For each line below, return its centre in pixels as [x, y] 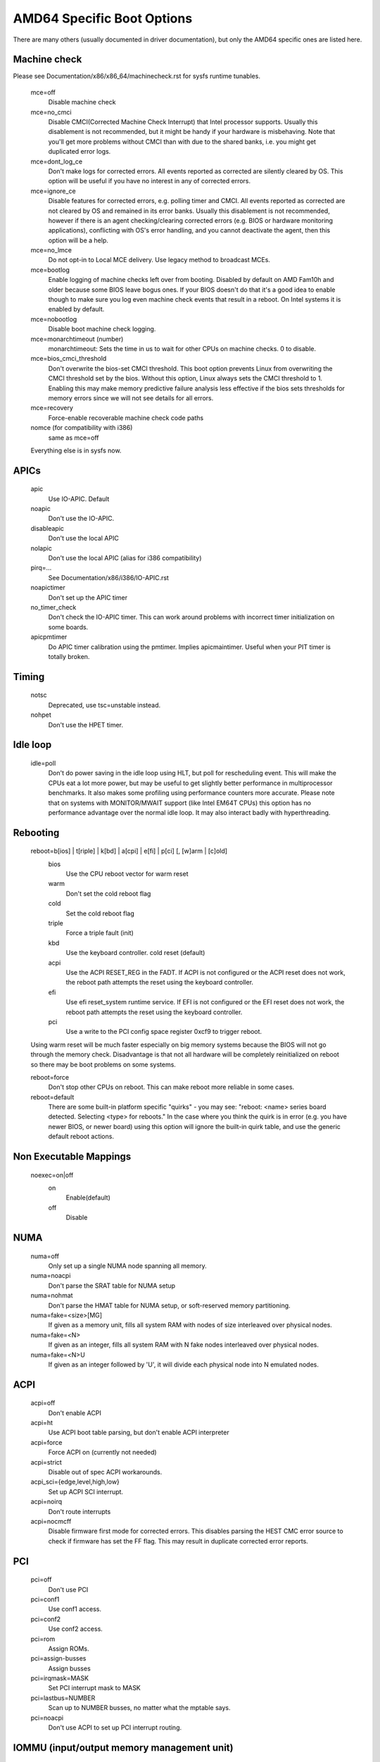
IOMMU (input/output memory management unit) [123, 1748]
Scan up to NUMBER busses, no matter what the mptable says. [139, 1708]
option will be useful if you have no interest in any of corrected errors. [150, 181]
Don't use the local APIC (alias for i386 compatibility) [125, 558]
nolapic [41, 548]
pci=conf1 [45, 1599]
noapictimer [48, 588]
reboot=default [52, 1097]
